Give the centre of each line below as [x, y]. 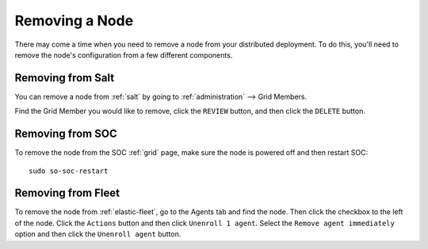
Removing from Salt [65, 78]
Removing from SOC [66, 134]
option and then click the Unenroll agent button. [98, 234]
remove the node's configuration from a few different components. [124, 55]
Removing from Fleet [67, 193]
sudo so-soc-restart [69, 171]
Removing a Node [74, 21]
